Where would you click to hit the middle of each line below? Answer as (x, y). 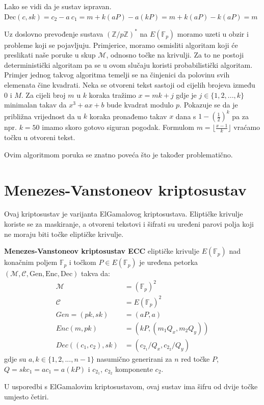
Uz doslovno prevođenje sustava (54, 33)
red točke (195, 359)
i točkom (83, 262)
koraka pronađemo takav (128, 116)
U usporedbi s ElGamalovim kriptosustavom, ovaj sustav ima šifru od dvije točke (131, 386)
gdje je (186, 94)
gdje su (15, 359)
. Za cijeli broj (43, 94)
